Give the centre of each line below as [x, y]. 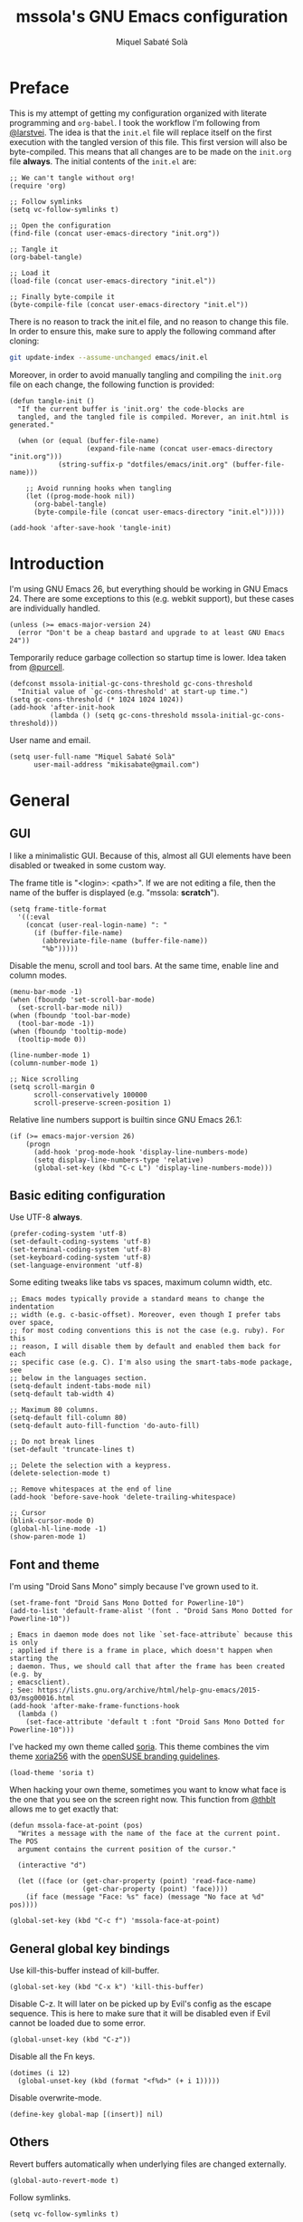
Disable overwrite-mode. [56, 2097]
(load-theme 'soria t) [52, 1773]
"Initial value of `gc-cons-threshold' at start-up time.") [133, 691]
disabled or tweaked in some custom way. [88, 865]
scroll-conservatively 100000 [90, 1095]
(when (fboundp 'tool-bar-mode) [70, 1015]
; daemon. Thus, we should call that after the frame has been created [147, 1666]
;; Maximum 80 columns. [54, 1410]
